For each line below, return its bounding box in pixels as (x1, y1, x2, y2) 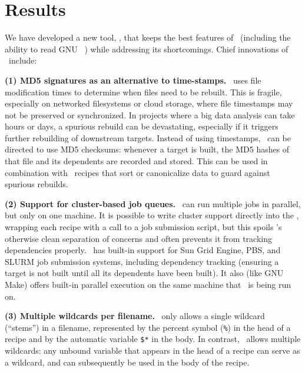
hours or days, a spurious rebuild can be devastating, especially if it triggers (5, 120, 279, 132)
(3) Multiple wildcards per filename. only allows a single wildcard (5, 310, 265, 322)
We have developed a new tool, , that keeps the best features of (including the (5, 31, 291, 44)
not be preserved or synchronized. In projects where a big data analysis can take (5, 108, 295, 121)
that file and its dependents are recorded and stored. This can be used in (5, 155, 268, 167)
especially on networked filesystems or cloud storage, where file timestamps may (5, 97, 293, 109)
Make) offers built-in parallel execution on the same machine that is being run (5, 278, 291, 290)
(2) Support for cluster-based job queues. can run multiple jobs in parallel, (5, 197, 301, 210)
